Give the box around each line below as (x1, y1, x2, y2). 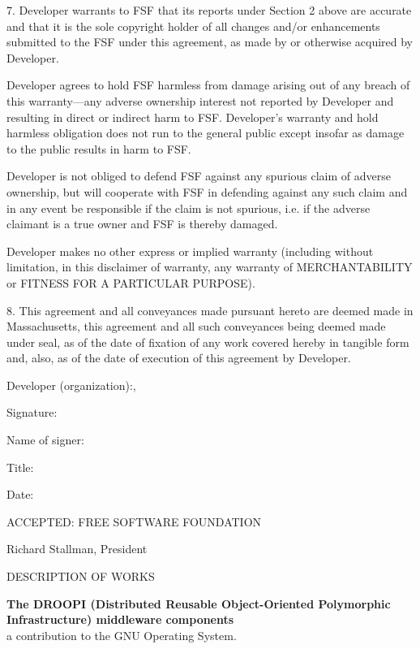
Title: (6, 458, 34, 475)
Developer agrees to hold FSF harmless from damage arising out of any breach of (6, 76, 410, 93)
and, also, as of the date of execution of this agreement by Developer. (6, 349, 351, 366)
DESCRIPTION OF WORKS (6, 568, 155, 585)
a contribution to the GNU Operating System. (6, 626, 237, 643)
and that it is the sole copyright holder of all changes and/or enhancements (6, 17, 380, 34)
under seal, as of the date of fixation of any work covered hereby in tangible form (6, 333, 409, 350)
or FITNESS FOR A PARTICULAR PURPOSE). (6, 274, 255, 291)
